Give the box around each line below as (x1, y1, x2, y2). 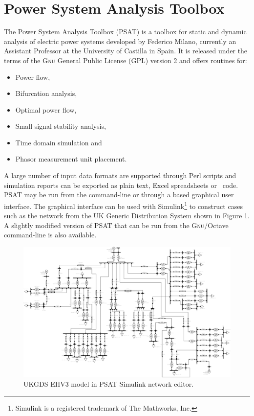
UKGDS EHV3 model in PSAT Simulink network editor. (23, 379, 194, 389)
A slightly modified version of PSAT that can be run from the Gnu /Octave (4, 220, 229, 230)
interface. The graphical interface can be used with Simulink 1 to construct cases (4, 199, 243, 211)
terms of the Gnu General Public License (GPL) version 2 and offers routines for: (4, 55, 247, 65)
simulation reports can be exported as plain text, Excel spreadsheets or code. (4, 180, 238, 190)
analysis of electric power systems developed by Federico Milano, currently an (4, 36, 236, 46)
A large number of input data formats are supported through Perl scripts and (4, 170, 236, 181)
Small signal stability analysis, (15, 121, 106, 131)
